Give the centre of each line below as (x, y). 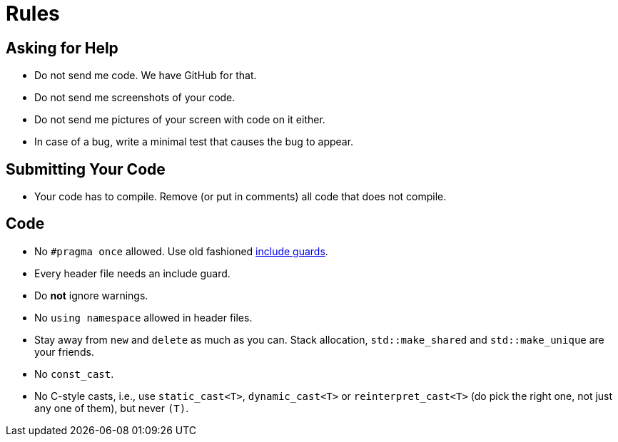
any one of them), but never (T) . (112, 408)
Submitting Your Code (86, 169)
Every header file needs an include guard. (132, 273)
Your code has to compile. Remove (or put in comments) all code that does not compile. (240, 197)
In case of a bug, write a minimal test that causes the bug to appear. (194, 142)
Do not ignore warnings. (91, 295)
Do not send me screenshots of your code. (135, 98)
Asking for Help (62, 48)
